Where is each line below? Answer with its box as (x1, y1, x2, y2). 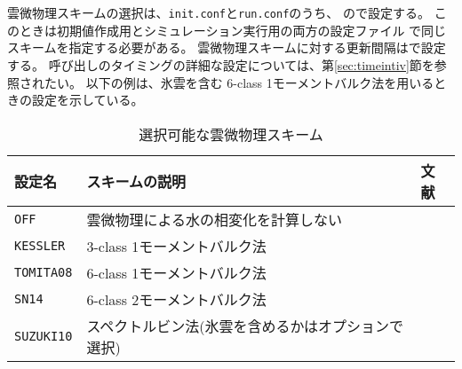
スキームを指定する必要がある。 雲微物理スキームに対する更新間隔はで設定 (7, 38, 446, 57)
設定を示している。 (31, 90, 144, 109)
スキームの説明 (86, 170, 187, 192)
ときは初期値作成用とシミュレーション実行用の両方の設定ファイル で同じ (19, 20, 447, 39)
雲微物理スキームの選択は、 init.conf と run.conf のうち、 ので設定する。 (7, 4, 430, 22)
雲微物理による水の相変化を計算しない (86, 208, 343, 230)
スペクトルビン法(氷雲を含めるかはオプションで (86, 315, 403, 336)
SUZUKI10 (14, 328, 73, 343)
